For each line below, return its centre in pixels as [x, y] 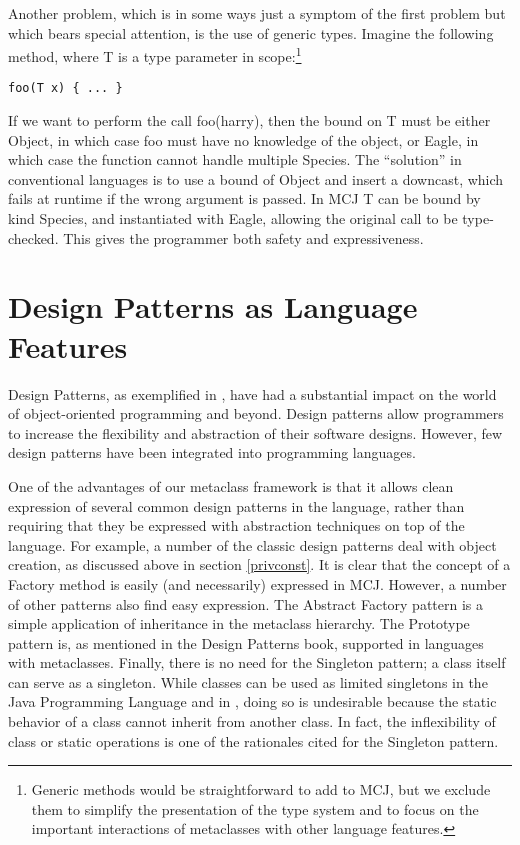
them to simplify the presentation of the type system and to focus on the [255, 808]
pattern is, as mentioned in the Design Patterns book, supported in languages [246, 642]
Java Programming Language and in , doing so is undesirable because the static [252, 701]
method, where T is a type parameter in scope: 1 [155, 54]
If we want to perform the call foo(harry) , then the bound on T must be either [249, 120]
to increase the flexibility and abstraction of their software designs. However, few [255, 432]
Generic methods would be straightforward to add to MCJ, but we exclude [261, 789]
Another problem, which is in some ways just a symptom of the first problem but [257, 13]
